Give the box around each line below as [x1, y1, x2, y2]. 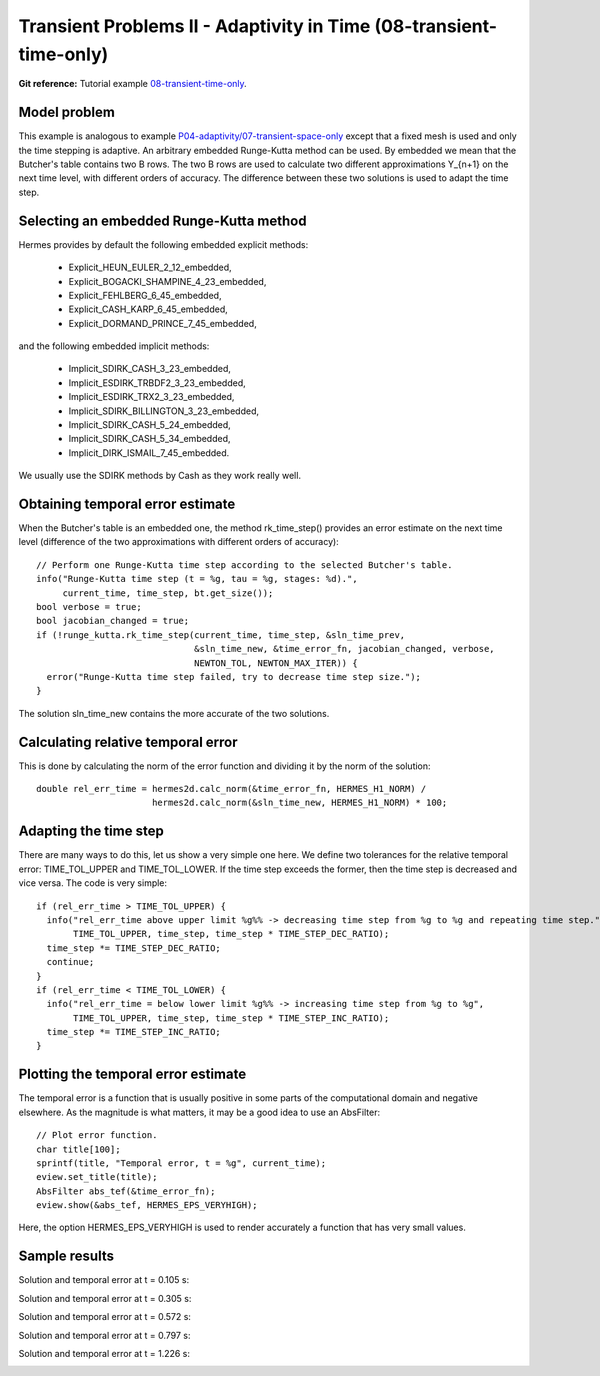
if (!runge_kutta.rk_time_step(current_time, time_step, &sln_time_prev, [36, 629, 406, 640]
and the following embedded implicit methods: [18, 340, 210, 352]
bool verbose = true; [36, 601, 142, 613]
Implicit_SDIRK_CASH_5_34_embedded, [68, 433, 231, 445]
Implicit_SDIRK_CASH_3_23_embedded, [68, 363, 232, 375]
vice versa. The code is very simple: [18, 877, 168, 889]
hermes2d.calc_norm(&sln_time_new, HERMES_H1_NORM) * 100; [151, 797, 448, 809]
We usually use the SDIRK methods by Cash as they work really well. [18, 470, 302, 482]
